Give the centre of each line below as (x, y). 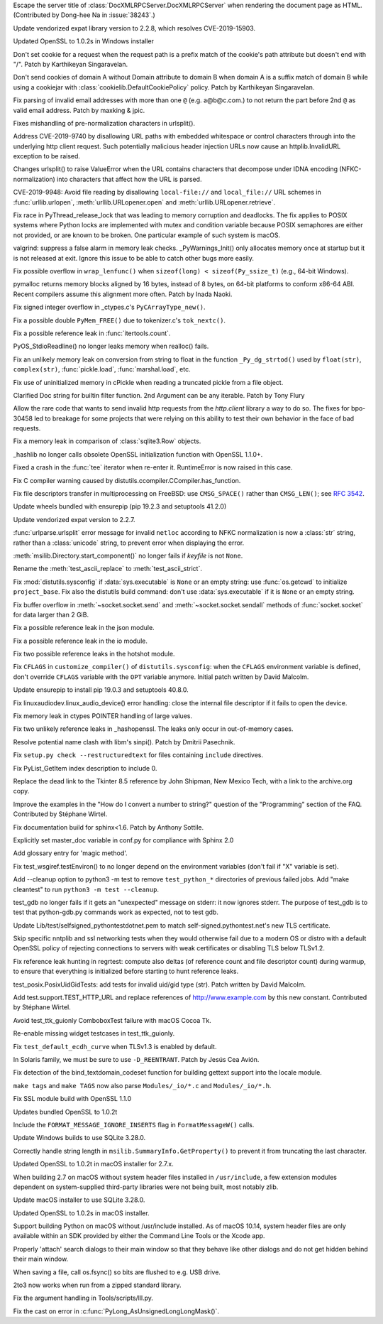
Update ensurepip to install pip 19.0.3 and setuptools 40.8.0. (101, 690)
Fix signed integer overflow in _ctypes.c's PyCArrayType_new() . (109, 307)
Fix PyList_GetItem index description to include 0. (85, 768)
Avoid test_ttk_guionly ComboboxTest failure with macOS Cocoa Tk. (112, 1020)
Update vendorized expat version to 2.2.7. (74, 519)
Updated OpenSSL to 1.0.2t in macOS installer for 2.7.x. (93, 1164)
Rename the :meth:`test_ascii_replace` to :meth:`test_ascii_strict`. (107, 569)
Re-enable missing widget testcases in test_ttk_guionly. (94, 1033)
